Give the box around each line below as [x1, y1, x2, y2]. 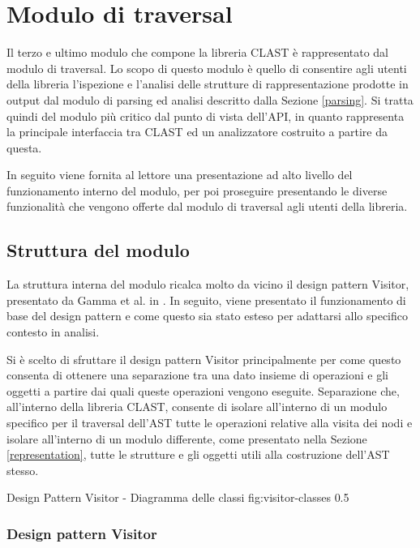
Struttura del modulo [6, 238, 190, 263]
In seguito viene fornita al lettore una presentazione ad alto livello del [6, 166, 353, 183]
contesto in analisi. [6, 323, 100, 340]
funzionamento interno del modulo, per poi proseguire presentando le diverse [6, 182, 388, 199]
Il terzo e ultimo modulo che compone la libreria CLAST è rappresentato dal [6, 44, 389, 61]
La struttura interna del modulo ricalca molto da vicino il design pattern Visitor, [6, 276, 409, 293]
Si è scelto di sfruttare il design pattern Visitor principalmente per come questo [6, 350, 401, 367]
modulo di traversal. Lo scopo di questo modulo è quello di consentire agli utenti [6, 59, 407, 76]
